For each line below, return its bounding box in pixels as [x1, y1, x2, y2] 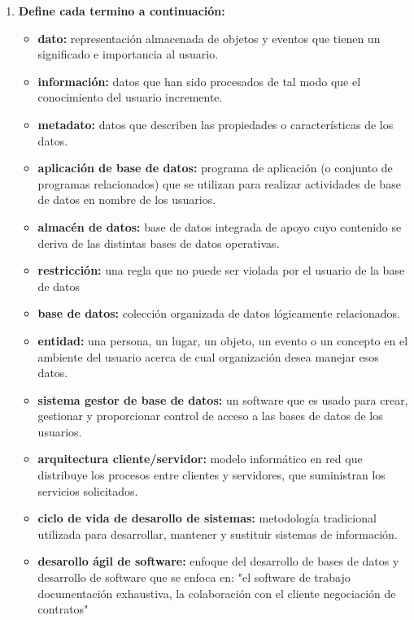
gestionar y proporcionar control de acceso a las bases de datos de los [37, 407, 383, 424]
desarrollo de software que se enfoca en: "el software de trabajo [37, 569, 351, 586]
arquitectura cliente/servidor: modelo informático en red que [37, 450, 363, 467]
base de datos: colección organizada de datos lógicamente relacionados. [37, 305, 400, 322]
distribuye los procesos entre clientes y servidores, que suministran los [37, 466, 386, 483]
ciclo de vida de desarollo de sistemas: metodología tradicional [37, 509, 377, 527]
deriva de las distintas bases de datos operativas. [37, 234, 280, 251]
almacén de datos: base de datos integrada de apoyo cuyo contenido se [37, 218, 402, 235]
